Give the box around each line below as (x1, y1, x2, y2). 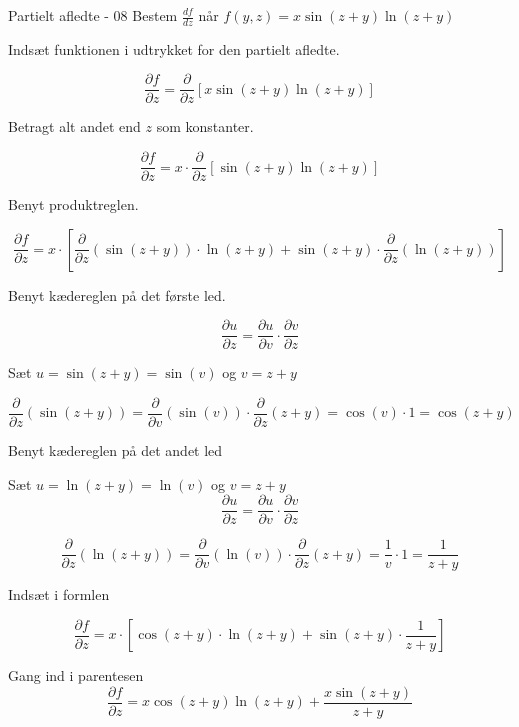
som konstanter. (156, 116, 254, 137)
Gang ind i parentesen (8, 665, 144, 686)
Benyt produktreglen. (8, 194, 139, 215)
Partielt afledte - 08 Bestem (8, 5, 178, 25)
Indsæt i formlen (8, 584, 110, 605)
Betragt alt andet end (8, 116, 141, 137)
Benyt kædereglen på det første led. (8, 284, 226, 305)
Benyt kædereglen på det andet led (8, 440, 223, 461)
